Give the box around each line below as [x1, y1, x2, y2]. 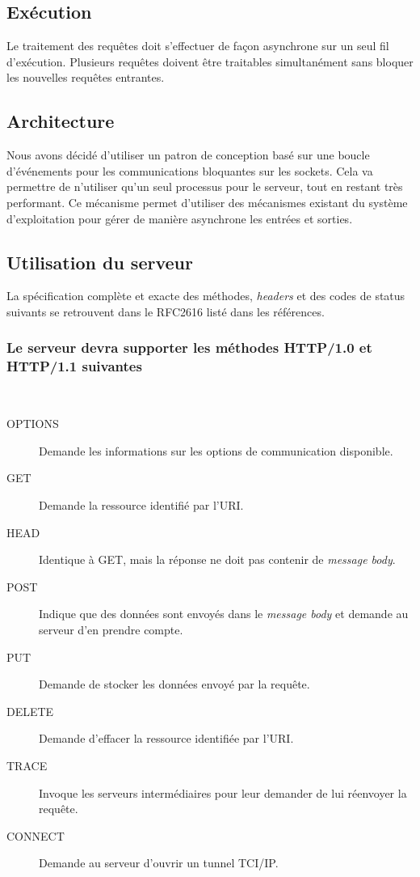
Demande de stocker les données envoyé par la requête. [39, 676, 310, 693]
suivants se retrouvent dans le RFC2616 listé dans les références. [6, 303, 325, 320]
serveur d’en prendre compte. [39, 621, 183, 638]
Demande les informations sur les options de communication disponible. [39, 442, 393, 459]
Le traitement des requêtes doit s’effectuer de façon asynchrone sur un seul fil [6, 37, 389, 54]
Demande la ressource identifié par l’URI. [39, 497, 244, 514]
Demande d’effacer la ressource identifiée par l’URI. [39, 730, 294, 747]
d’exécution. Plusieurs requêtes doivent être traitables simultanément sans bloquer [6, 53, 414, 70]
